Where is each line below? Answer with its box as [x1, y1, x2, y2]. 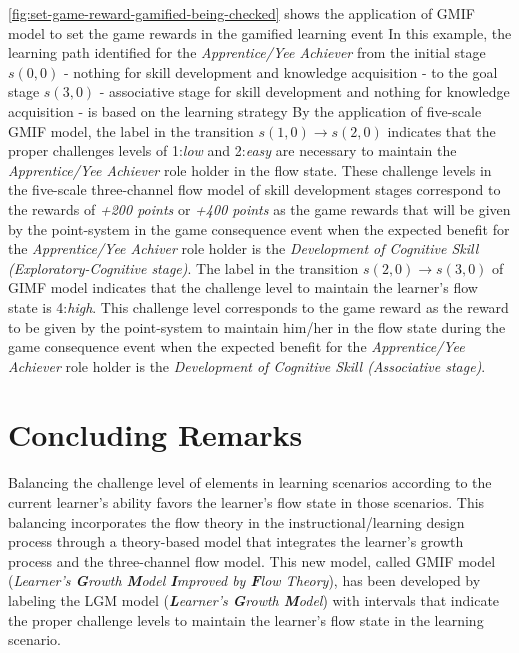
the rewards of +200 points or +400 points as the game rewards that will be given [8, 198, 511, 219]
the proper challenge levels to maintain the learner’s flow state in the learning [8, 609, 484, 630]
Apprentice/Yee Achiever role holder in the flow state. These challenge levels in [8, 159, 492, 180]
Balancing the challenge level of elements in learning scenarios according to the [8, 472, 492, 493]
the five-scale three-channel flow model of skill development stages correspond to [8, 179, 501, 200]
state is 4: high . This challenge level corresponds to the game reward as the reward [8, 296, 509, 317]
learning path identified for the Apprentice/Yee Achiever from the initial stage [8, 42, 486, 63]
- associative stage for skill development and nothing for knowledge [99, 81, 510, 102]
